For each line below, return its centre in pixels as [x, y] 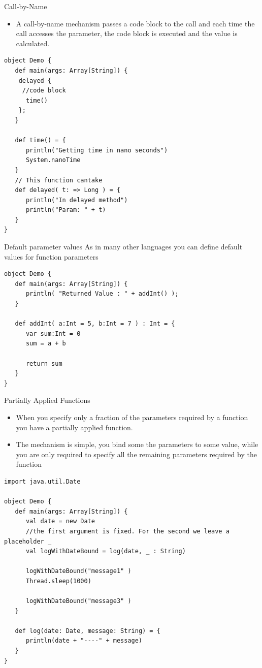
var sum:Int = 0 [53, 333]
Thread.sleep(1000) [58, 581]
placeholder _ [28, 541]
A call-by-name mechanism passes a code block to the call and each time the [135, 23]
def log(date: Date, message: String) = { [88, 631]
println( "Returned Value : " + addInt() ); [102, 294]
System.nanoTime [53, 160]
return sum [44, 363]
